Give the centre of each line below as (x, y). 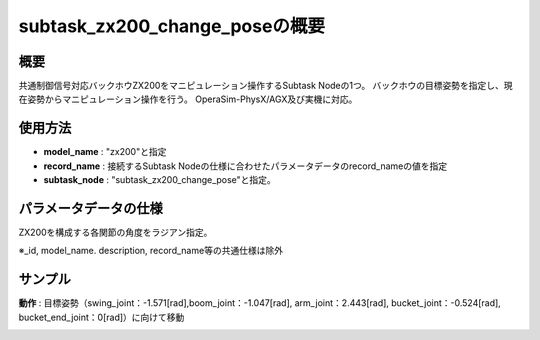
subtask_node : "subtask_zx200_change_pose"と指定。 (160, 180)
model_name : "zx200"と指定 (105, 152)
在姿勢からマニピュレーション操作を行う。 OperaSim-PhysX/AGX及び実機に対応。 (188, 99)
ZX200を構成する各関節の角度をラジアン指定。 (115, 232)
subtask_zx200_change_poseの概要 (171, 26)
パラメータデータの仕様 (91, 208)
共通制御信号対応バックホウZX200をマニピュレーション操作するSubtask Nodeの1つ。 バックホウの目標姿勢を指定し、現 (266, 86)
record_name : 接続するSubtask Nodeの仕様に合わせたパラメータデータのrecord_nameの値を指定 (245, 166)
